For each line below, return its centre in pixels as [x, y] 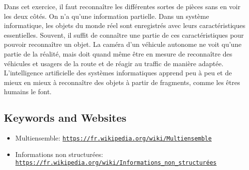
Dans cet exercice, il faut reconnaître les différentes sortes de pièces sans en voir [122, 6]
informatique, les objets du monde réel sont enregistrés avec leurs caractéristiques [125, 25]
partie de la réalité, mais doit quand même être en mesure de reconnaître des [118, 53]
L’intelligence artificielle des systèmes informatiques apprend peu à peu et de [118, 73]
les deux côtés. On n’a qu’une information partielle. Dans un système [107, 16]
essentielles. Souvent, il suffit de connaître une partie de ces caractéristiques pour [124, 35]
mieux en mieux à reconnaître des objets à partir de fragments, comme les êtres [122, 82]
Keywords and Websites [65, 118]
